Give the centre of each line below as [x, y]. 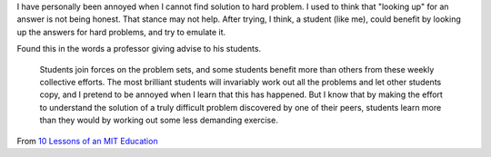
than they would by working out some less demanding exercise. [159, 120]
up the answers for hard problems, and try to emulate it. [121, 32]
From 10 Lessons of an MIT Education [87, 141]
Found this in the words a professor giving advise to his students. [139, 49]
